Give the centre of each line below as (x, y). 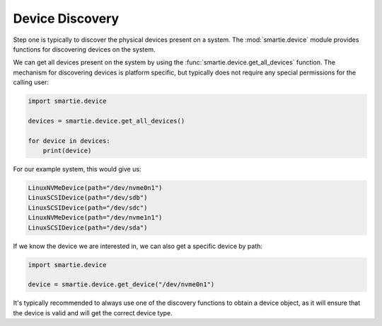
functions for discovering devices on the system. (84, 49)
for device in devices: (69, 141)
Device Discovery (66, 18)
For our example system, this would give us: (77, 169)
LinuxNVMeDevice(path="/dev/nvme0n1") (95, 188)
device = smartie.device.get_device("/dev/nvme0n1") (121, 285)
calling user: (31, 82)
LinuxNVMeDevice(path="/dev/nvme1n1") (95, 218)
